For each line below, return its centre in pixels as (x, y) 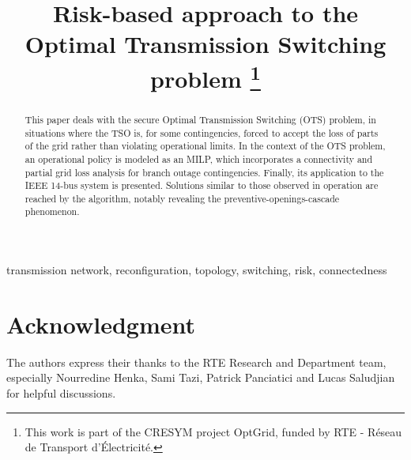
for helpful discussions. (61, 393)
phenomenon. (52, 211)
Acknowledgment (101, 324)
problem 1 (205, 76)
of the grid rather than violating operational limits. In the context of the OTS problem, (205, 146)
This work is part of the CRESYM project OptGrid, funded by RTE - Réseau (213, 431)
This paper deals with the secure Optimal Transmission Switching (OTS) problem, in (200, 119)
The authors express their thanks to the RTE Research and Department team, (196, 362)
